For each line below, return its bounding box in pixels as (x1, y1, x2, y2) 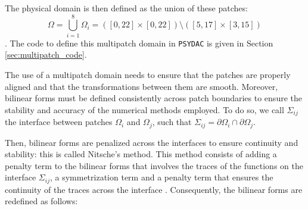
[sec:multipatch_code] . (5, 48, 87, 61)
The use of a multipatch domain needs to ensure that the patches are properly (5, 68, 291, 80)
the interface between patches (5, 116, 113, 128)
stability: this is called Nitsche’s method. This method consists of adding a (5, 148, 277, 160)
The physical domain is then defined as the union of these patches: (5, 2, 248, 14)
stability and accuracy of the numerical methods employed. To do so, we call (5, 103, 284, 116)
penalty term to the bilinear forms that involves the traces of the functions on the (5, 159, 303, 171)
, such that (152, 116, 192, 128)
